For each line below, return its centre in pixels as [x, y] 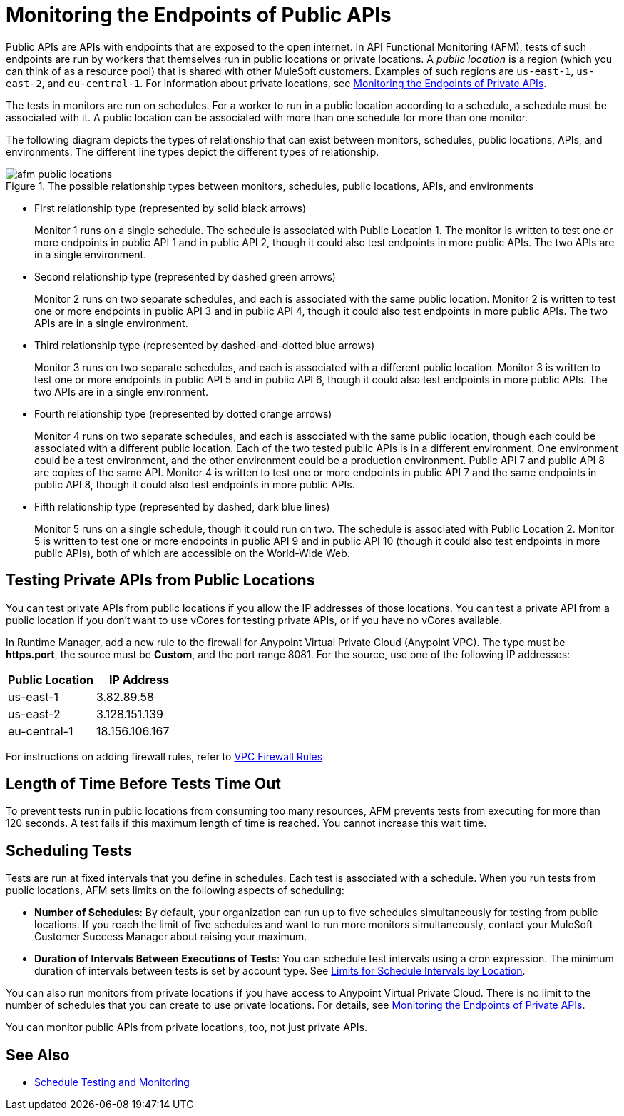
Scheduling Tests [69, 850]
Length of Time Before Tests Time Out [144, 784]
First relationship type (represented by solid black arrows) [170, 208]
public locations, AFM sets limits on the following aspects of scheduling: [175, 890]
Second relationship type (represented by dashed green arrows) [185, 276]
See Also [38, 1055]
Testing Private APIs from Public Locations [160, 580]
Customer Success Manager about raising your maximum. [171, 937]
